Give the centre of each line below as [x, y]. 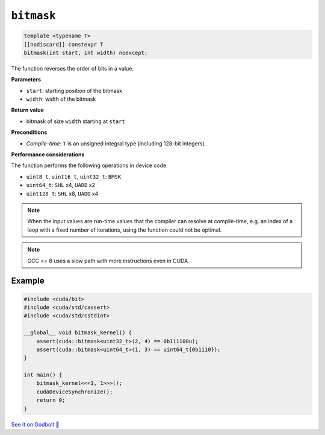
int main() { [43, 375]
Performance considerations [48, 154]
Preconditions [29, 132]
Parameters [26, 80]
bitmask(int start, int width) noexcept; [86, 52]
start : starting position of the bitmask [74, 90]
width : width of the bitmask [61, 99]
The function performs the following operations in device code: [89, 165]
